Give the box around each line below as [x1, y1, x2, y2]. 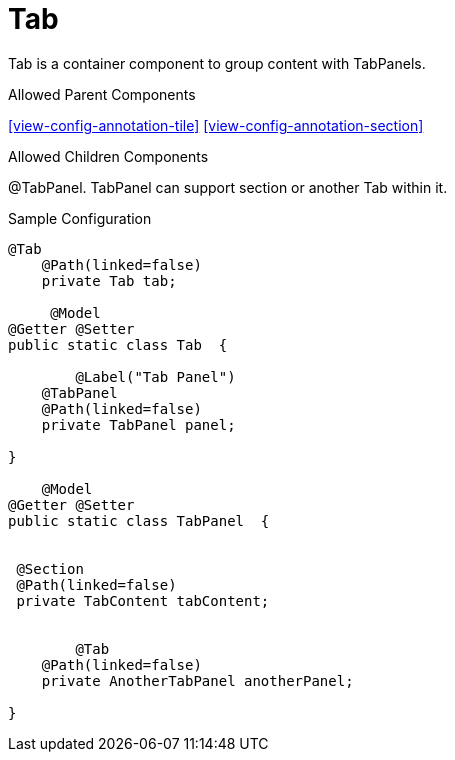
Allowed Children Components [8, 147, 209, 165]
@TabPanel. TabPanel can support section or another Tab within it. [8, 178, 448, 196]
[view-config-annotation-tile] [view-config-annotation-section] [8, 116, 424, 134]
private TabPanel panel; [41, 416, 236, 433]
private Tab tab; [41, 272, 177, 289]
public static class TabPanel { [8, 512, 270, 529]
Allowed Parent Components [8, 85, 196, 103]
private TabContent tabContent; [16, 592, 270, 609]
